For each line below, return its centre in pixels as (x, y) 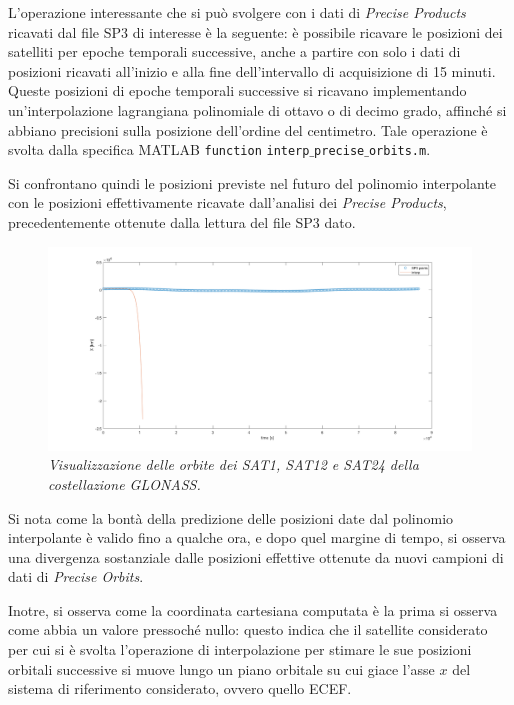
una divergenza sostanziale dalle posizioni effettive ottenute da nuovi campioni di (256, 556)
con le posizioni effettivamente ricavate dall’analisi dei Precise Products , (227, 202)
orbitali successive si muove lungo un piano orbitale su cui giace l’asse (221, 668)
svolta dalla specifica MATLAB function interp (159, 149)
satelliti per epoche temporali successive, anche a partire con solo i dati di (234, 51)
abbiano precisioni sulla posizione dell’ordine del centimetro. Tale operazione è (248, 129)
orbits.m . (399, 149)
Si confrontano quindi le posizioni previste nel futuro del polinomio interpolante (252, 182)
